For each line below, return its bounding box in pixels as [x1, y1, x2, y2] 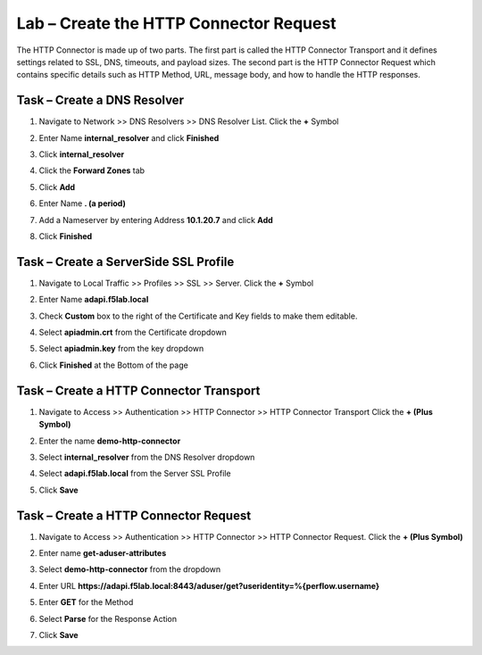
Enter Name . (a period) [38, 198, 127, 209]
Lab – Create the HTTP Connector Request [16, 13, 337, 33]
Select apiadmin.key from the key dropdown [38, 344, 204, 354]
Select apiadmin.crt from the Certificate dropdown [38, 327, 227, 338]
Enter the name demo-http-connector [38, 435, 181, 446]
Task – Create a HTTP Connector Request [16, 508, 252, 523]
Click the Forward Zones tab [38, 165, 145, 176]
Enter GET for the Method [38, 597, 134, 608]
